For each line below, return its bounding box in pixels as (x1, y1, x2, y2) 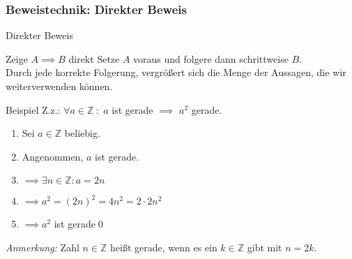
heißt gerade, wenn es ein (109, 239, 217, 254)
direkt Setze (68, 51, 120, 66)
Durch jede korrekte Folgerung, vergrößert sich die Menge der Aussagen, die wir (6, 65, 346, 80)
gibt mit (247, 239, 282, 254)
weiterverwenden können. (6, 79, 113, 93)
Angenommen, (22, 149, 84, 163)
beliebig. (64, 126, 100, 140)
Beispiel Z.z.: (6, 102, 61, 117)
